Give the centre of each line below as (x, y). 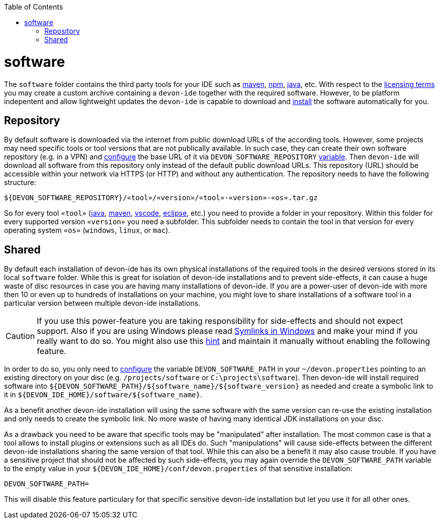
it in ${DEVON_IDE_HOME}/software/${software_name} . (103, 395)
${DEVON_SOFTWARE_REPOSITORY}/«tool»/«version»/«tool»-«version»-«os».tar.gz (161, 198)
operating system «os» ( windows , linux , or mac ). (87, 230)
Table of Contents (34, 7)
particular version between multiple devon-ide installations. (102, 303)
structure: (20, 183)
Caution (20, 336)
